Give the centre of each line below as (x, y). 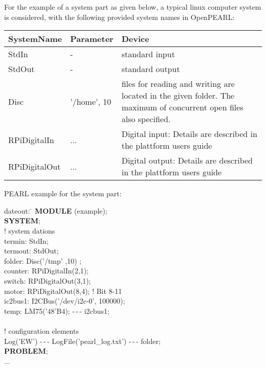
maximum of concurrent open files (182, 107)
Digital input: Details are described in (189, 134)
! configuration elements (41, 330)
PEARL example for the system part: (63, 193)
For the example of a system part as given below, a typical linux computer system (133, 7)
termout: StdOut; (31, 251)
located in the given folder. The (178, 96)
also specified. (146, 119)
